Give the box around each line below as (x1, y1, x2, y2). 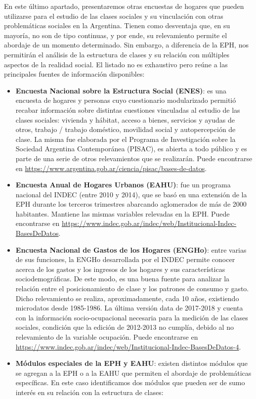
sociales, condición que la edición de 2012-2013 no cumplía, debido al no (15, 322, 234, 332)
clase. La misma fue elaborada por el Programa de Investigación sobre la (15, 133, 236, 144)
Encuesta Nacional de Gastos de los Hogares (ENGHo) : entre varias (15, 244, 247, 255)
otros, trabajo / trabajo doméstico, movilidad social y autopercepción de (15, 124, 236, 134)
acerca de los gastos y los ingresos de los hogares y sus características (15, 264, 225, 274)
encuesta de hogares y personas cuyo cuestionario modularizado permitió (15, 95, 236, 105)
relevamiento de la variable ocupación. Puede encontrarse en (15, 332, 198, 342)
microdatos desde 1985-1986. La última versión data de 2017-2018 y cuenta (15, 303, 243, 313)
